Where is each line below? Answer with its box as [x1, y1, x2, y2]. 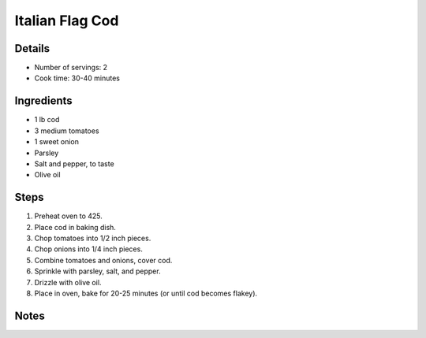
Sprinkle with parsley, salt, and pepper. [34, 266, 161, 276]
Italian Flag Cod [14, 12, 119, 29]
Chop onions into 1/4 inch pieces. [34, 244, 144, 254]
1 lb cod [34, 115, 60, 124]
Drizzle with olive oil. [34, 277, 102, 287]
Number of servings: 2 [34, 63, 108, 72]
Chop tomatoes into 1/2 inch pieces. [34, 233, 151, 243]
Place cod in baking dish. [34, 222, 116, 232]
